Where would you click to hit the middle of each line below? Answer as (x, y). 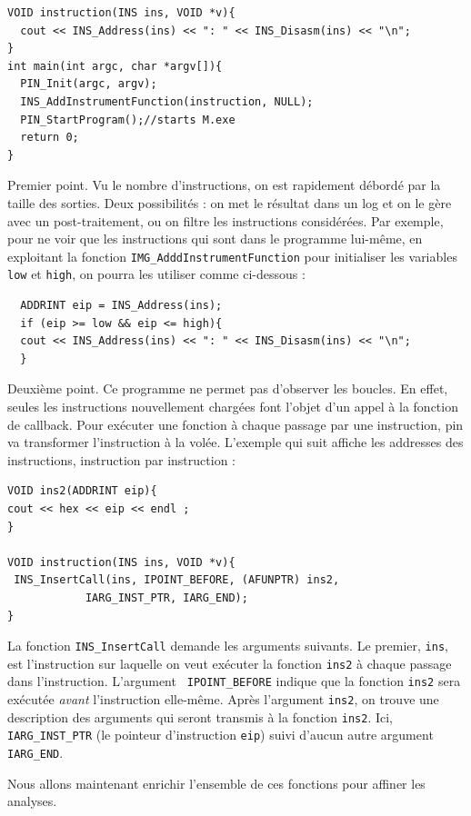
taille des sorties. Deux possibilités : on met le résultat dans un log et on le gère (230, 202)
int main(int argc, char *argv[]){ (115, 66)
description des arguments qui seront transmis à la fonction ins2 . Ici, (200, 716)
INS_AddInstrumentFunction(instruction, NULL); (167, 101)
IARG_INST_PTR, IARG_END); (166, 597)
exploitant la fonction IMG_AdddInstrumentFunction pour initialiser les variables (232, 256)
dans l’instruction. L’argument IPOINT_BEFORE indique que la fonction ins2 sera (234, 681)
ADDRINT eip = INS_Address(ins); (121, 306)
